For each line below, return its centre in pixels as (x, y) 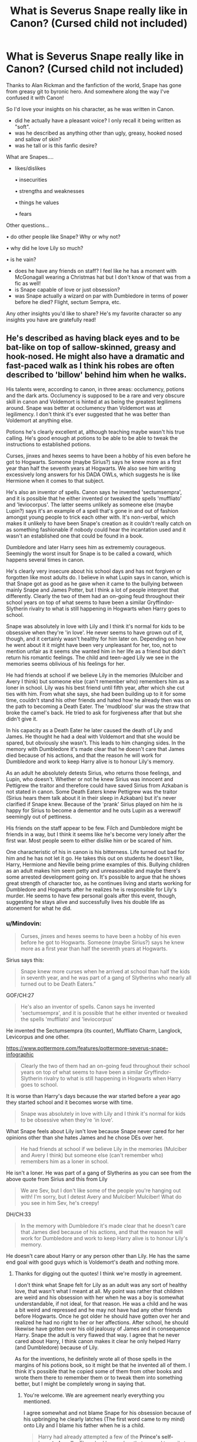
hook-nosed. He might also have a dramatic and (95, 357)
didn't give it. (22, 719)
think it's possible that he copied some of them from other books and (98, 1371)
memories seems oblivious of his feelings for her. (66, 663)
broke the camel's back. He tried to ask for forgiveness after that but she (94, 712)
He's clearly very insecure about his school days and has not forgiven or (94, 571)
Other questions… (28, 225)
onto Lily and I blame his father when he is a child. (84, 1426)
